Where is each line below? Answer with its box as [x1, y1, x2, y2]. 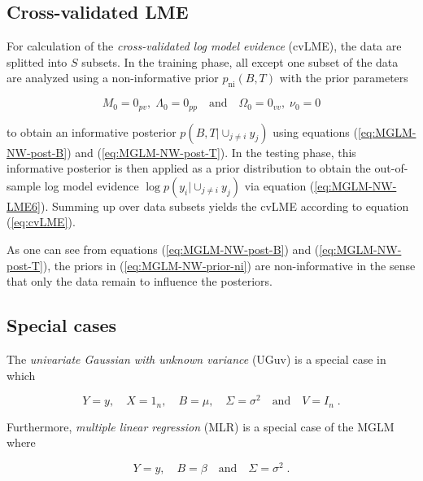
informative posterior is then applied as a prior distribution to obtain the [7, 160, 371, 177]
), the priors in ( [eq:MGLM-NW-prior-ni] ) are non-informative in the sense [42, 256, 416, 273]
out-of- [374, 160, 408, 177]
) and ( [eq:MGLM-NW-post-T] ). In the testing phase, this [67, 143, 356, 160]
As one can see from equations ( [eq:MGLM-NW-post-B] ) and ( [7, 241, 320, 258]
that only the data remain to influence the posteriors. [7, 273, 273, 290]
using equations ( [273, 123, 358, 140]
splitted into [7, 53, 68, 70]
